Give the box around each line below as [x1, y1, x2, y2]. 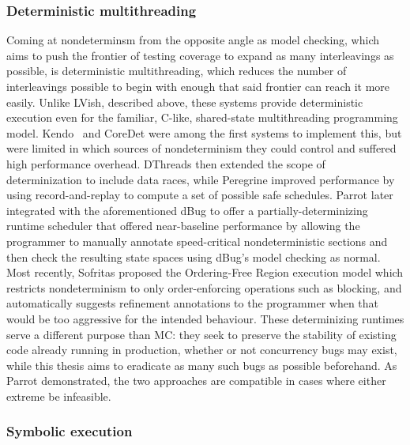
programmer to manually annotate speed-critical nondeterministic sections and [6, 232, 388, 249]
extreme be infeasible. [6, 387, 111, 404]
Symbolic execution [6, 421, 133, 441]
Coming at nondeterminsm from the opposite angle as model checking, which [6, 32, 380, 48]
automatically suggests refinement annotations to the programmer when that [6, 295, 379, 311]
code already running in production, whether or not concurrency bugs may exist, [6, 341, 397, 358]
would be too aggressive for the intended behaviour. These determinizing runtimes [6, 310, 404, 326]
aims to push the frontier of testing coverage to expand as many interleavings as [6, 47, 394, 63]
